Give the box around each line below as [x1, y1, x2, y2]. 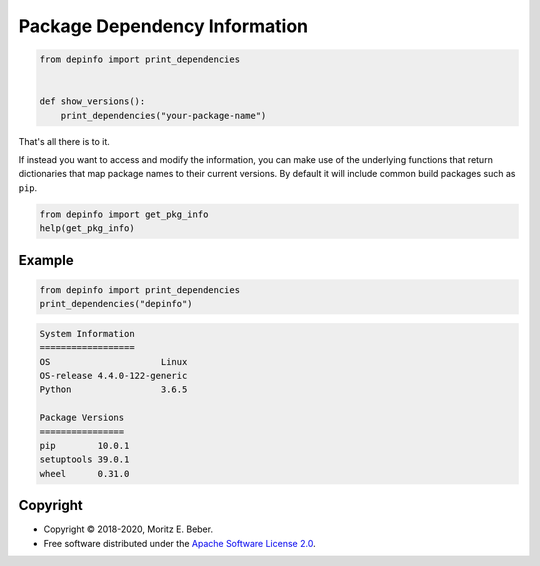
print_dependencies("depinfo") [39, 298, 194, 310]
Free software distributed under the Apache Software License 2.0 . [43, 537, 316, 549]
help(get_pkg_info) [39, 223, 135, 234]
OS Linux [39, 356, 188, 367]
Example [18, 251, 74, 269]
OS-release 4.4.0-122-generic [39, 370, 188, 381]
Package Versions [39, 412, 125, 424]
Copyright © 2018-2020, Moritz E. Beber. [43, 523, 214, 535]
